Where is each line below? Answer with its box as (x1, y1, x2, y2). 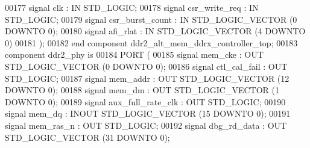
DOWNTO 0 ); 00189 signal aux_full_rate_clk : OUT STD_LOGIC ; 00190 (5, 95, 286, 108)
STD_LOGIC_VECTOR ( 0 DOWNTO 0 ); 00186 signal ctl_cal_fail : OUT (5, 60, 288, 72)
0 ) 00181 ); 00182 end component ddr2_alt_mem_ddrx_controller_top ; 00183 (5, 36, 298, 49)
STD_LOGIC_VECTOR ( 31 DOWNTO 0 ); (5, 131, 170, 143)
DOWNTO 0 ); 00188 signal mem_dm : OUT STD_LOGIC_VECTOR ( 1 (5, 84, 280, 96)
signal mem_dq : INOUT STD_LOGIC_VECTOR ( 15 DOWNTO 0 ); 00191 (5, 107, 291, 120)
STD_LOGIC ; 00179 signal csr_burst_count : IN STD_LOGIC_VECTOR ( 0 (5, 13, 297, 25)
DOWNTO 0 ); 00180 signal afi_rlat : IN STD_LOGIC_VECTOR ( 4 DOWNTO (5, 25, 306, 37)
